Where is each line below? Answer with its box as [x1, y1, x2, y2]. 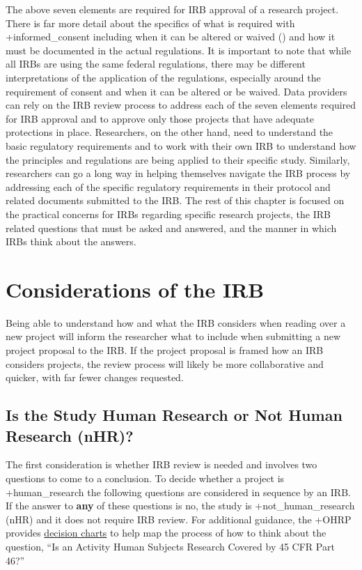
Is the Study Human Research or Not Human [6, 404, 343, 426]
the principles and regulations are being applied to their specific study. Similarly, [6, 152, 350, 167]
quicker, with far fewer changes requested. [6, 370, 184, 385]
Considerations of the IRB [6, 275, 265, 303]
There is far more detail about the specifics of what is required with [6, 15, 295, 30]
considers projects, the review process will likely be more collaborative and [6, 356, 324, 371]
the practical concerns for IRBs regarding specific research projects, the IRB [6, 206, 331, 221]
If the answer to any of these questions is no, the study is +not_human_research [6, 498, 355, 513]
